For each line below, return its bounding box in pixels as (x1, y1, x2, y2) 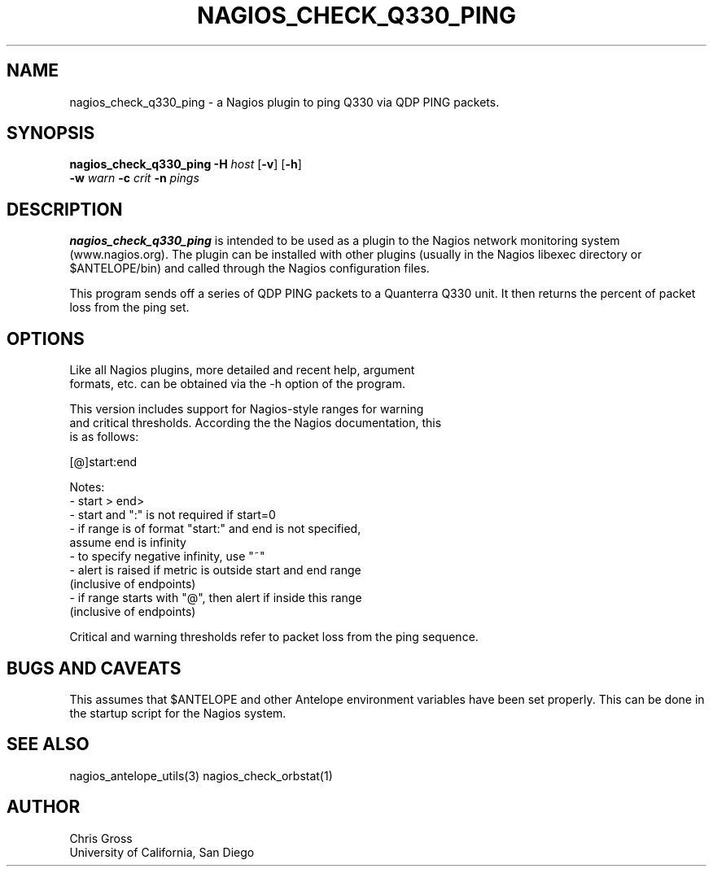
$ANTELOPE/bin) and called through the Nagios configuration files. (69, 261, 430, 276)
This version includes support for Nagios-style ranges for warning (69, 402, 424, 417)
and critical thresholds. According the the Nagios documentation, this (69, 416, 442, 430)
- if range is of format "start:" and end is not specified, (69, 522, 361, 536)
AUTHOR (7, 797, 81, 818)
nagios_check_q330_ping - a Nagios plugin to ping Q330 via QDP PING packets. (69, 94, 500, 109)
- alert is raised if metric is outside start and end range (69, 563, 361, 578)
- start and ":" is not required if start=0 (69, 508, 276, 522)
